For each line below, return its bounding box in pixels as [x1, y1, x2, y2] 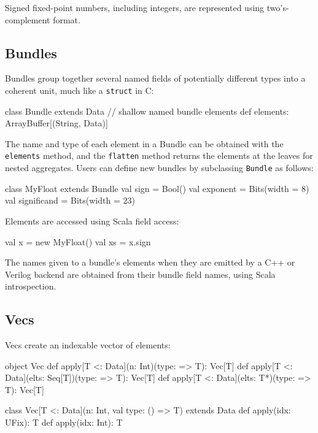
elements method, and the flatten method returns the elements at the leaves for [5, 149, 313, 162]
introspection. [5, 280, 56, 293]
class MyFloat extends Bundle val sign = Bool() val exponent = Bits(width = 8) [5, 182, 309, 194]
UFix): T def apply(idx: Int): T [5, 416, 123, 429]
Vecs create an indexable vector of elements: [5, 339, 171, 351]
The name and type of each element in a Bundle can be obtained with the [5, 137, 284, 150]
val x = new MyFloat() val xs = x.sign [5, 235, 151, 248]
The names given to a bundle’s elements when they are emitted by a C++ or [5, 256, 295, 269]
